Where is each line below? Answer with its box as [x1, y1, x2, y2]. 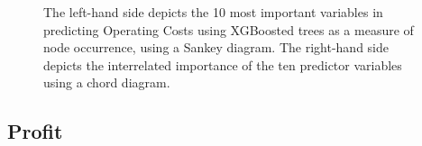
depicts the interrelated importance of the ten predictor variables [43, 55, 402, 74]
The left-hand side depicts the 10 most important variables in [43, 3, 383, 21]
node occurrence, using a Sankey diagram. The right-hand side [43, 38, 389, 57]
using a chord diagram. [43, 73, 170, 92]
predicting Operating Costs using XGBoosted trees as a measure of [43, 20, 414, 39]
